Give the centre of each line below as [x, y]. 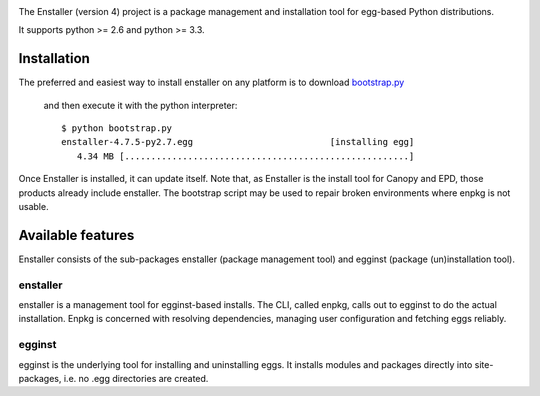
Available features [76, 235]
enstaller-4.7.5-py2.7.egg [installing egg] [238, 142]
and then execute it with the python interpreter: [140, 105]
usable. [33, 207]
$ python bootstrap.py [117, 128]
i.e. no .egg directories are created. [136, 378]
